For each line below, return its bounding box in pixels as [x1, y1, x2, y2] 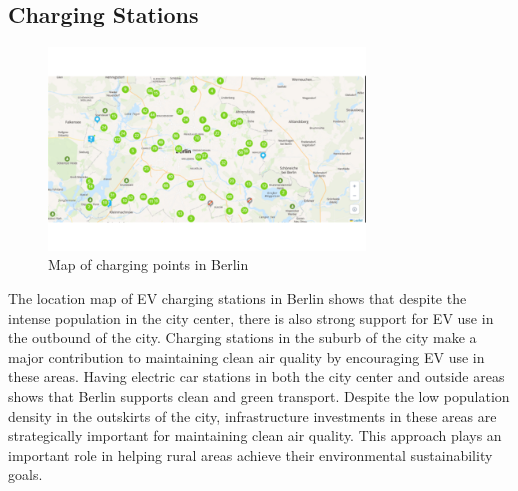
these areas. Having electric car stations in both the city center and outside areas [8, 366, 505, 387]
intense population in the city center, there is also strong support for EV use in [8, 307, 494, 328]
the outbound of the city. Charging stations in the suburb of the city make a [8, 327, 477, 348]
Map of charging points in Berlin [48, 254, 249, 275]
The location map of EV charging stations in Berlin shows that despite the [8, 287, 467, 308]
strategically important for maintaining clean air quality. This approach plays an [8, 425, 502, 446]
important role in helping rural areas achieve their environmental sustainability [8, 444, 493, 465]
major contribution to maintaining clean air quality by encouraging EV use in [8, 346, 485, 367]
